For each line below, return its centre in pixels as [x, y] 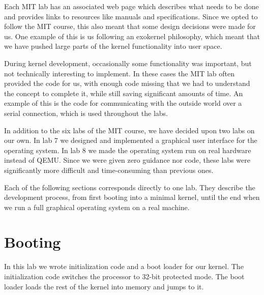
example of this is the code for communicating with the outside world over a [123, 103]
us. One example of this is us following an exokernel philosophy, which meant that [132, 36]
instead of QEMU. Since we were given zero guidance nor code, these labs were [127, 160]
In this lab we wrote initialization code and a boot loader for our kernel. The [124, 266]
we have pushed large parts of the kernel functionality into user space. [113, 46]
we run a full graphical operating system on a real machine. [97, 207]
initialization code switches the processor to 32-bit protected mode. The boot [124, 276]
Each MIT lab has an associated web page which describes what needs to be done [131, 6]
